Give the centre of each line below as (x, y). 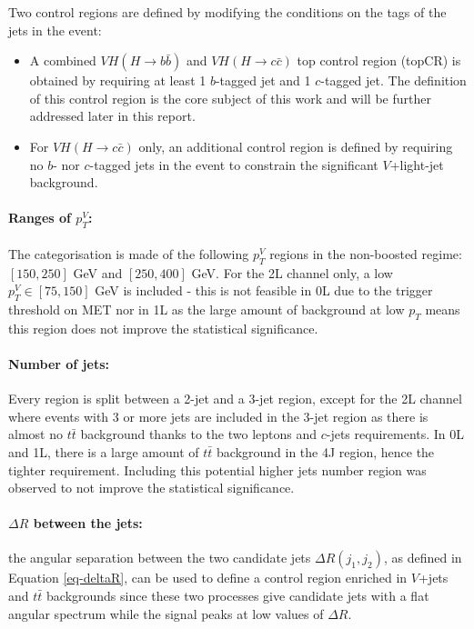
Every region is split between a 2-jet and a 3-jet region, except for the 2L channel (235, 399)
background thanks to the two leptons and (199, 434)
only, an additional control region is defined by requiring (296, 146)
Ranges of (40, 218)
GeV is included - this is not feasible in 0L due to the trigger (264, 290)
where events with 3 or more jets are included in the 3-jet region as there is (218, 416)
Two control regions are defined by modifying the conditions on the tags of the (227, 12)
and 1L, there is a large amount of (104, 451)
